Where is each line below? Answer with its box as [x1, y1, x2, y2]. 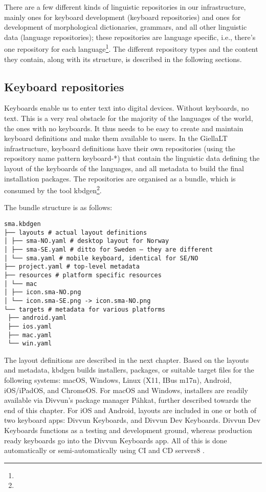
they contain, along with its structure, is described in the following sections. [4, 53, 242, 64]
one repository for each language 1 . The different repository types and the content [4, 42, 258, 54]
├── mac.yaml [8, 331, 52, 339]
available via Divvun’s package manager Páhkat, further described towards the [4, 395, 251, 405]
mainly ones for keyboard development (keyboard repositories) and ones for [4, 11, 241, 22]
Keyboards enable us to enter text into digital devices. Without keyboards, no [4, 102, 249, 113]
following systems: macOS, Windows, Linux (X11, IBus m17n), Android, [4, 375, 232, 385]
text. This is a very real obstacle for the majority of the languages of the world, [4, 113, 253, 124]
